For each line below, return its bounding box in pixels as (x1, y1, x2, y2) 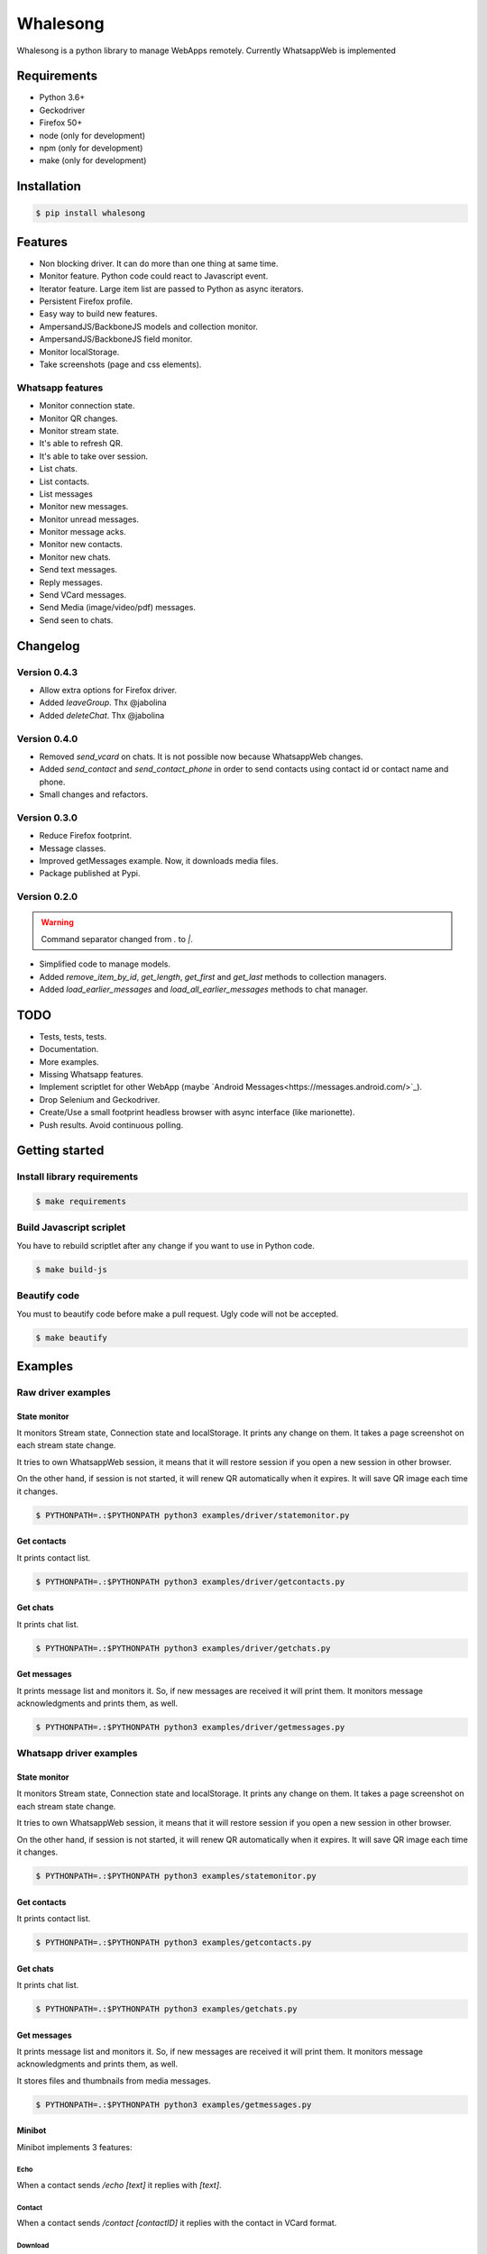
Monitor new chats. (39, 551, 112, 563)
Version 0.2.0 (16, 891, 78, 903)
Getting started (16, 1143, 105, 1159)
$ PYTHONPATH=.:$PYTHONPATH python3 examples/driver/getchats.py (35, 1643, 331, 1654)
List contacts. (39, 476, 90, 487)
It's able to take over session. (39, 451, 149, 462)
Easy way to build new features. (39, 308, 158, 319)
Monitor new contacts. (39, 539, 124, 550)
